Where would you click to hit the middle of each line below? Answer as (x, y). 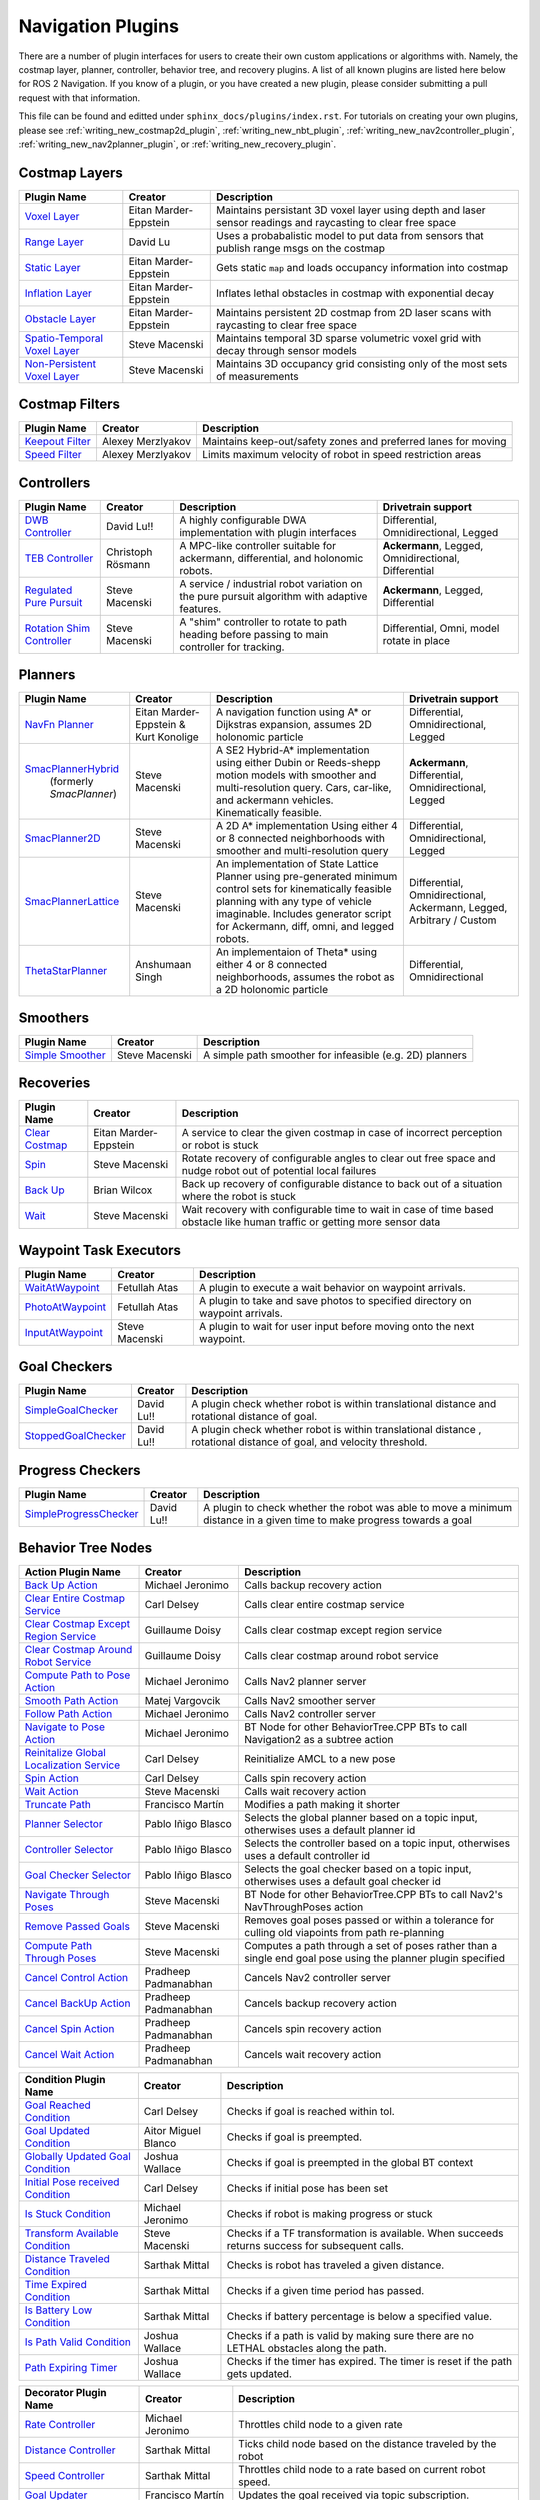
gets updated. (259, 2374)
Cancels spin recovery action (313, 2029)
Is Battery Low (58, 2310)
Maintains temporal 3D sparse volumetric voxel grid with (348, 338)
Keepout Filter (57, 442)
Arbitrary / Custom (452, 920)
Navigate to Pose (64, 1727)
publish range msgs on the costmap (300, 248)
